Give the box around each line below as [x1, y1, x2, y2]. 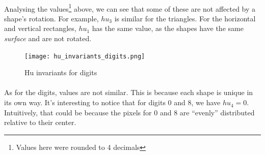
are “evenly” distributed [179, 107, 255, 117]
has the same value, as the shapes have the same [92, 23, 244, 34]
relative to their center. [4, 117, 76, 128]
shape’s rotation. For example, [4, 13, 99, 23]
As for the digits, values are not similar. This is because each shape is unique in [4, 87, 253, 98]
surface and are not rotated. [4, 33, 92, 44]
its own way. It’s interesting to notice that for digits [4, 97, 166, 108]
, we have [191, 97, 221, 108]
